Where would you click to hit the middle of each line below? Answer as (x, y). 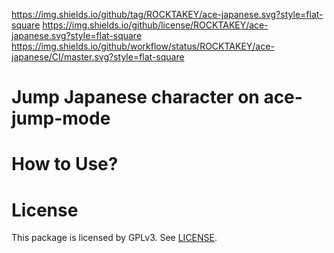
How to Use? (65, 164)
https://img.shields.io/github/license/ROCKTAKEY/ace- (155, 25)
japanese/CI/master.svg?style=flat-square (98, 57)
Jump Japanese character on (135, 97)
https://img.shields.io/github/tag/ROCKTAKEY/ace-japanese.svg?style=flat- (167, 14)
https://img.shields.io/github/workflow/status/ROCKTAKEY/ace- (143, 46)
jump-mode (61, 118)
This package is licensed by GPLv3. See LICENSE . (114, 238)
